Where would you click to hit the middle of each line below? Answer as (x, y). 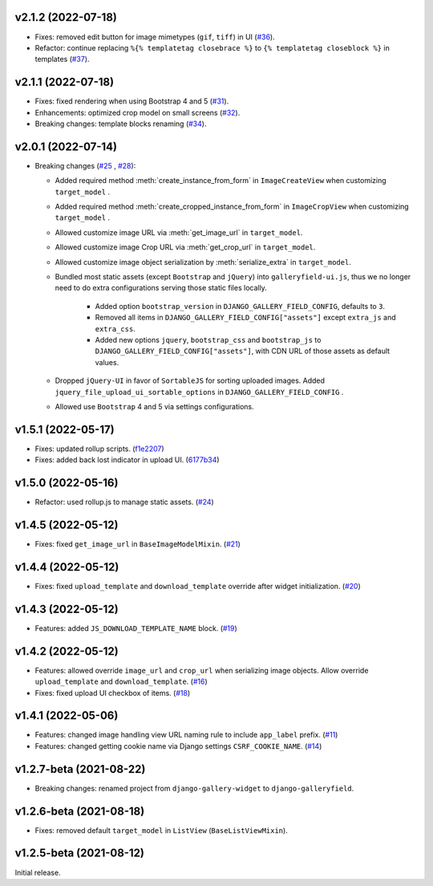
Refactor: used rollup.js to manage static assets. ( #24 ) (124, 502)
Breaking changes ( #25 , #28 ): (85, 165)
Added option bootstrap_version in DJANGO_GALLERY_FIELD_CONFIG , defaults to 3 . (240, 306)
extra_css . (115, 328)
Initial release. (38, 872)
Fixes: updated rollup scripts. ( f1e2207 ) (99, 449)
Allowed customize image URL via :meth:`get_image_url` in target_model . (179, 232)
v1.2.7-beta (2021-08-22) (80, 769)
